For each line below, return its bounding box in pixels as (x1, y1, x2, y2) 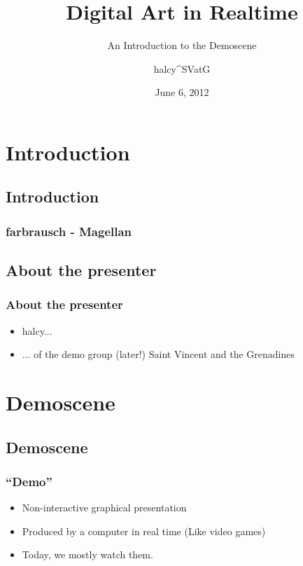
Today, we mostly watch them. (22, 547, 153, 562)
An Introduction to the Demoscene (107, 38, 257, 53)
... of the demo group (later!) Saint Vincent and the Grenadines (22, 347, 295, 361)
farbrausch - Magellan (6, 222, 132, 240)
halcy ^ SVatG (153, 61, 211, 76)
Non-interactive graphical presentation (22, 500, 187, 515)
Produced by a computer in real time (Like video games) (22, 523, 266, 538)
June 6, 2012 (155, 85, 209, 99)
